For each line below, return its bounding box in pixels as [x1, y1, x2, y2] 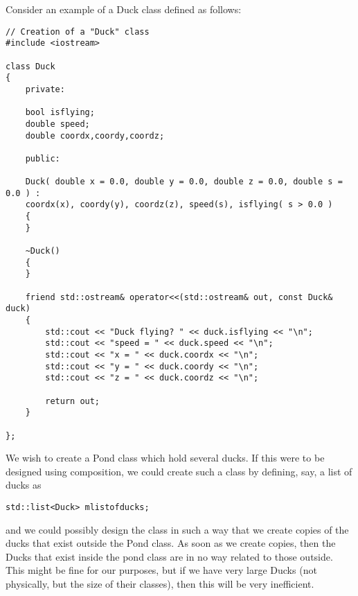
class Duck [6, 61, 55, 71]
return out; [45, 396, 100, 406]
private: [25, 84, 65, 94]
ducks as [6, 477, 42, 492]
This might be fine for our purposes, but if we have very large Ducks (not [6, 563, 317, 577]
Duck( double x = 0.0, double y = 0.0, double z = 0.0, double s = [25, 177, 343, 187]
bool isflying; [25, 107, 95, 118]
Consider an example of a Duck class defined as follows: [6, 2, 242, 16]
